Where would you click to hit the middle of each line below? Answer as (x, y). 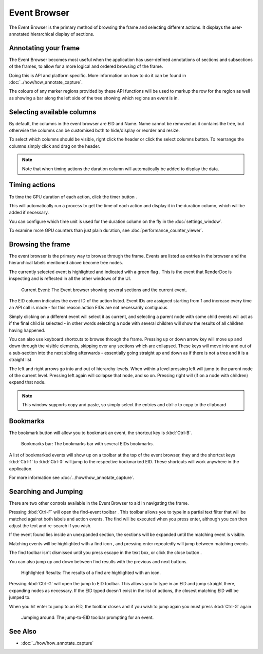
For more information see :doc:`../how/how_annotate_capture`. (72, 477)
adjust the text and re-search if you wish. (50, 526)
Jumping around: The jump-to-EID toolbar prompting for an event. (87, 617)
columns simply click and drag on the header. (55, 146)
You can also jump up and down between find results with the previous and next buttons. (98, 561)
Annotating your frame (44, 48)
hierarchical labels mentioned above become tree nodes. (66, 263)
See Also (23, 631)
